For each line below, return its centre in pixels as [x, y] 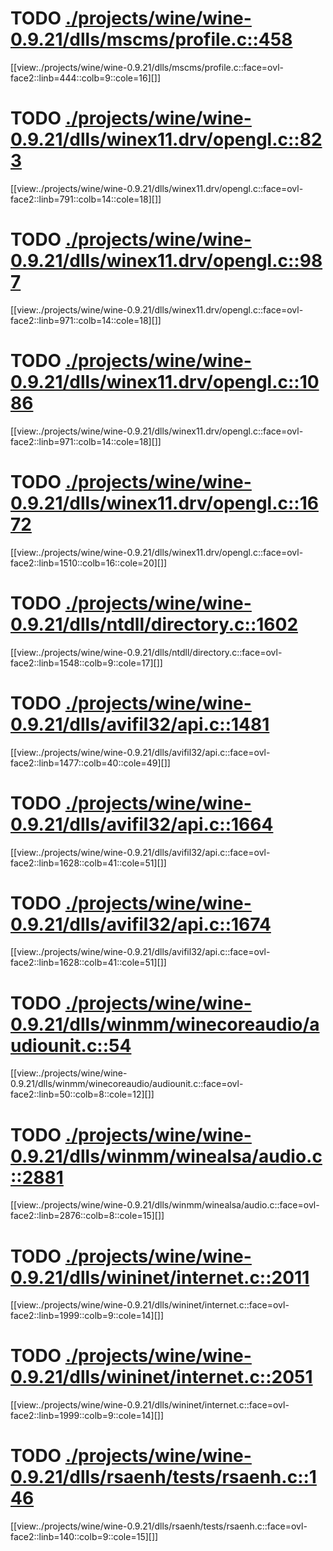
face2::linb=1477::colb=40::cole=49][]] [90, 763]
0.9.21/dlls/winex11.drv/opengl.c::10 [165, 382]
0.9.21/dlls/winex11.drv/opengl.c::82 [166, 139]
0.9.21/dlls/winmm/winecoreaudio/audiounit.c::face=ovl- [127, 1084]
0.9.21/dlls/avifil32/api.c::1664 [142, 824]
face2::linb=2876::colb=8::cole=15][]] [87, 1216]
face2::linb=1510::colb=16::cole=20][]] [89, 563]
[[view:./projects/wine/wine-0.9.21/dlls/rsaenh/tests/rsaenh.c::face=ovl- [159, 1526]
